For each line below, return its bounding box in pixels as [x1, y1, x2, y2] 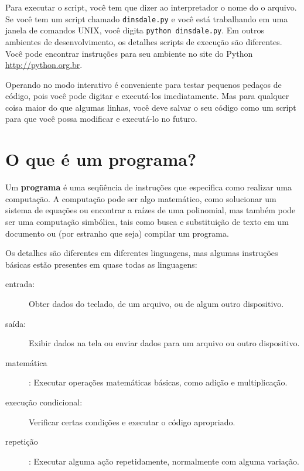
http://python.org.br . [5, 59, 83, 71]
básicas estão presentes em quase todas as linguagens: [5, 258, 197, 270]
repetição [5, 435, 38, 448]
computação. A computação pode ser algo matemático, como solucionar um [5, 192, 276, 204]
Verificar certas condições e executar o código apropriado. [29, 415, 235, 428]
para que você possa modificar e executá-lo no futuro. [5, 112, 197, 125]
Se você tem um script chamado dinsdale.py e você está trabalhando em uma [5, 12, 288, 25]
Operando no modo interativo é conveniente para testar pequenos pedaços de [5, 78, 282, 90]
